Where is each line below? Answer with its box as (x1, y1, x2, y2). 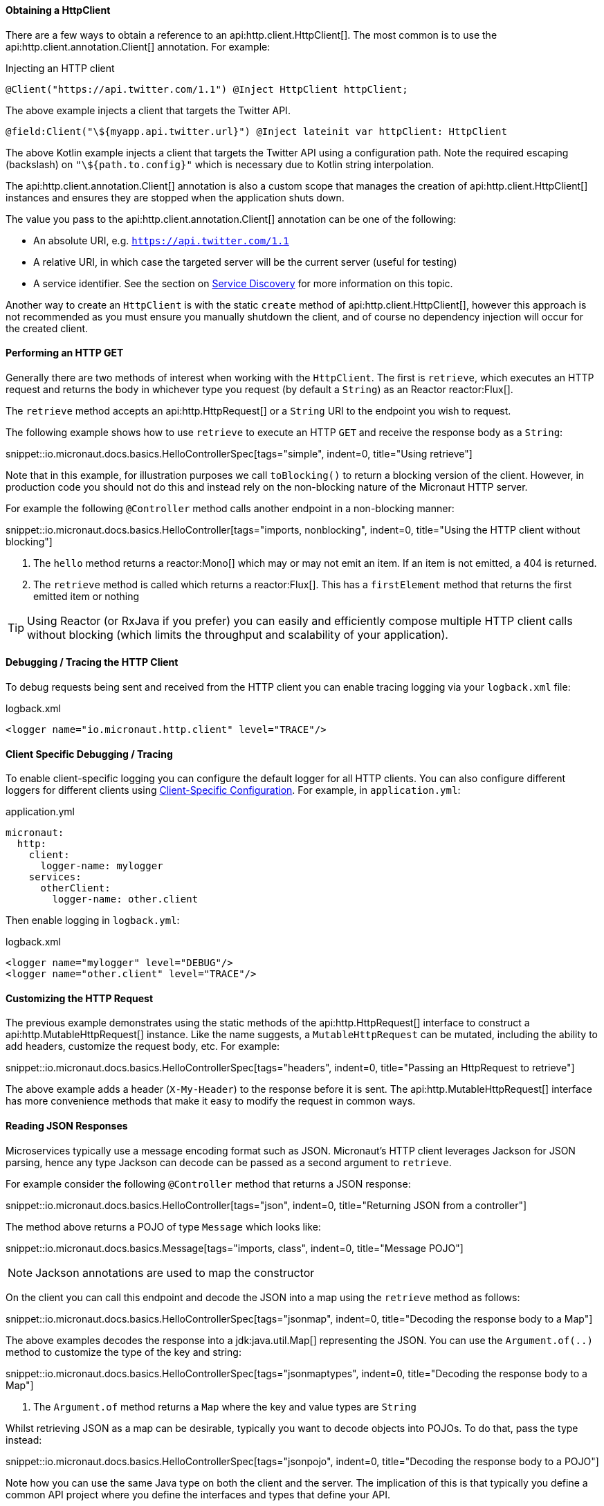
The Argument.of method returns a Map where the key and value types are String (33, 1400, 417, 1413)
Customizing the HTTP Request (6, 992, 154, 1004)
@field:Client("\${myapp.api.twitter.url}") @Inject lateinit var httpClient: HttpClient (6, 125, 507, 137)
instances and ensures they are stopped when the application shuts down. (6, 191, 345, 203)
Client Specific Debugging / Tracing (6, 747, 173, 760)
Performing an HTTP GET (6, 347, 124, 359)
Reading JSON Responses (6, 1120, 128, 1132)
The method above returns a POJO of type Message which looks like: (6, 1220, 321, 1233)
